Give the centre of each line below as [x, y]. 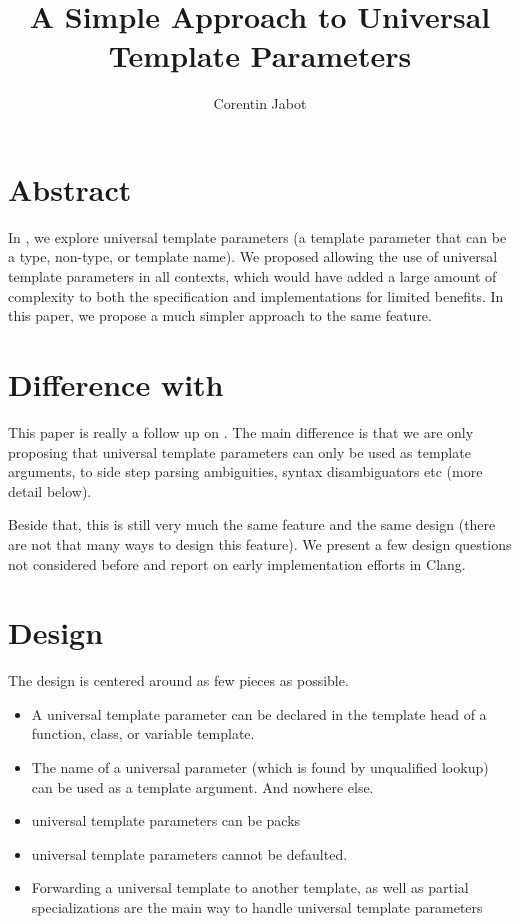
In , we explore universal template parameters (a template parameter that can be [257, 236]
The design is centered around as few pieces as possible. [178, 680]
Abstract [70, 188]
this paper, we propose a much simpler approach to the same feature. [220, 315]
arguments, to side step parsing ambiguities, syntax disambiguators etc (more [245, 471]
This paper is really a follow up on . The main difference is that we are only [241, 431]
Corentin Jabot [260, 103]
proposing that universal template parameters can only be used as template [239, 451]
